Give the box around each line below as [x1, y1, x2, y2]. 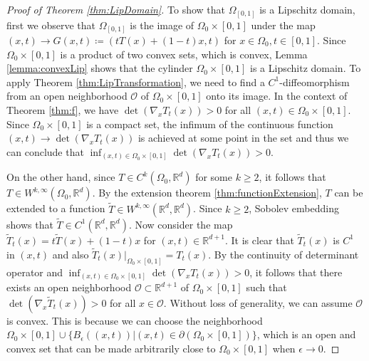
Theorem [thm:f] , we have [6, 103, 119, 117]
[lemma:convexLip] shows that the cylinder [6, 61, 193, 75]
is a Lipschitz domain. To [250, 61, 361, 75]
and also [52, 246, 89, 261]
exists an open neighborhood [6, 280, 132, 295]
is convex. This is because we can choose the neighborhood [6, 313, 263, 328]
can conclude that [6, 144, 84, 159]
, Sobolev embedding [249, 201, 339, 216]
